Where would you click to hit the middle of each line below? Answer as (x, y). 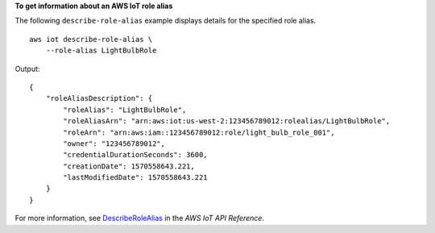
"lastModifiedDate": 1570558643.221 (136, 178)
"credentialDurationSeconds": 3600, (136, 155)
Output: (27, 69)
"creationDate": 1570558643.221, (129, 166)
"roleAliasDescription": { (99, 98)
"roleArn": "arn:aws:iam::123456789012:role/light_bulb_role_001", (199, 132)
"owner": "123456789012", (114, 144)
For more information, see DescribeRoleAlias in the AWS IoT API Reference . (140, 218)
